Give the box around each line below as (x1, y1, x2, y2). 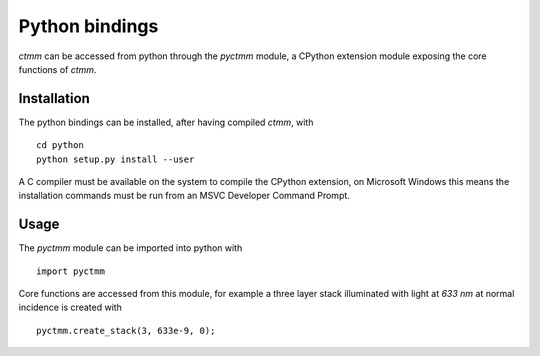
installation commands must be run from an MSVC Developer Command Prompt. (18, 190, 350, 202)
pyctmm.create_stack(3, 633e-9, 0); (36, 325, 216, 336)
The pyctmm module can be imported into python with (18, 242, 243, 254)
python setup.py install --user (36, 153, 195, 165)
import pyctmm (36, 265, 105, 277)
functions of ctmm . (18, 63, 97, 75)
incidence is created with (18, 301, 122, 314)
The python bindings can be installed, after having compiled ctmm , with (18, 116, 314, 128)
